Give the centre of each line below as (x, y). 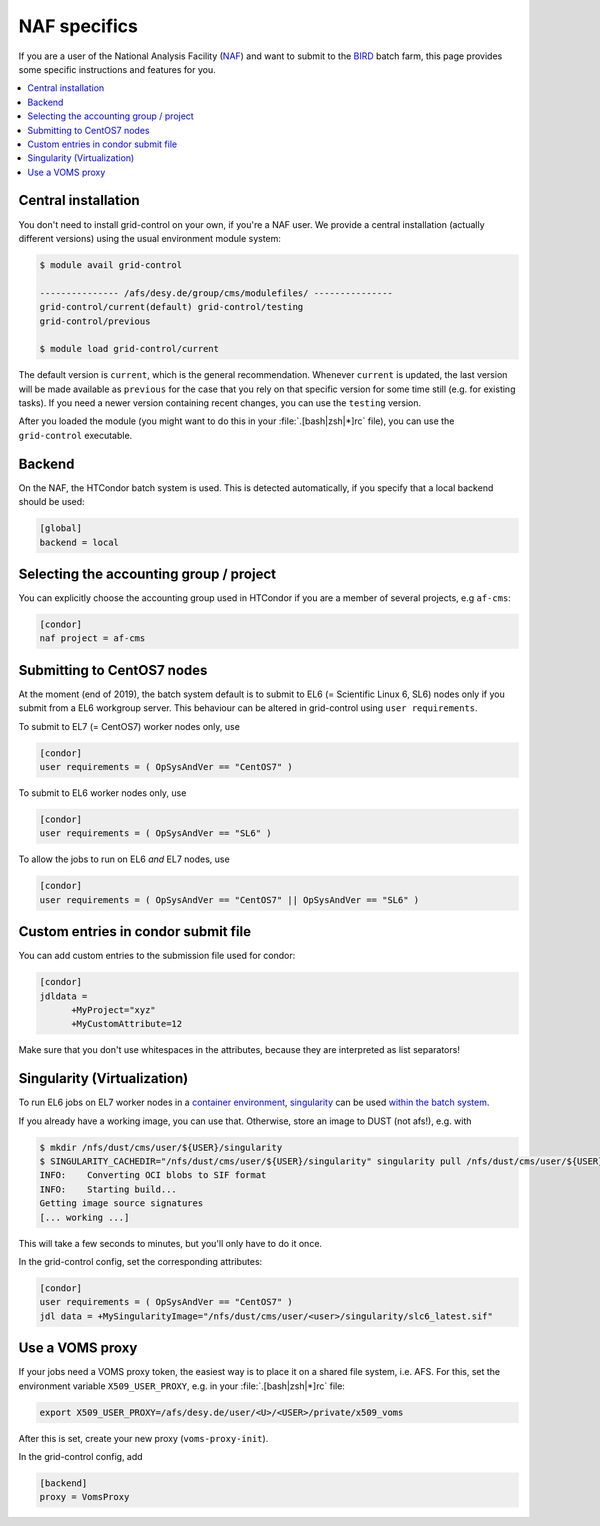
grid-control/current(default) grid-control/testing (171, 307)
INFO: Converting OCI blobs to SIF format (153, 1175)
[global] (61, 528)
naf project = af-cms (92, 638)
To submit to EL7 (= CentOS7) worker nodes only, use (129, 726)
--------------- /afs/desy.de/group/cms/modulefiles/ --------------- (216, 293)
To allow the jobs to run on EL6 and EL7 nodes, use (124, 859)
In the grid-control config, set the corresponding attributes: (140, 1262)
